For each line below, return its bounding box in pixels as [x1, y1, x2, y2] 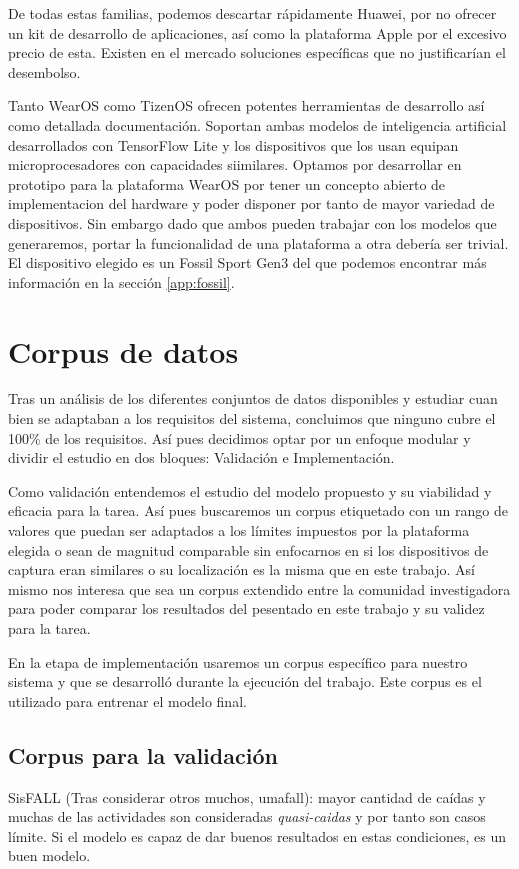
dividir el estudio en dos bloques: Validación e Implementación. [8, 447, 395, 468]
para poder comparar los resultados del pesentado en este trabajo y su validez [8, 598, 485, 619]
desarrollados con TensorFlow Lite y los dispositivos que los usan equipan [8, 134, 459, 155]
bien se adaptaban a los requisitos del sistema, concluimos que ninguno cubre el [8, 408, 496, 429]
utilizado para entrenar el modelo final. [8, 690, 247, 711]
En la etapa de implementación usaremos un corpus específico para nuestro [8, 651, 468, 672]
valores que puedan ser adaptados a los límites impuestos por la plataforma [8, 520, 470, 540]
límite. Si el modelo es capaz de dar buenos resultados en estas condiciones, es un [8, 825, 507, 846]
